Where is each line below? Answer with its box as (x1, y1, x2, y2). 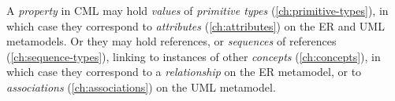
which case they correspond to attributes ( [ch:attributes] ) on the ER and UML (6, 17, 385, 34)
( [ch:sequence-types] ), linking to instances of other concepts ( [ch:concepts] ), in (6, 48, 381, 64)
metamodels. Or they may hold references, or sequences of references (6, 33, 337, 49)
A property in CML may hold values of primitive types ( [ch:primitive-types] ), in (6, 2, 389, 18)
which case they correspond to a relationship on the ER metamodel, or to (6, 63, 362, 80)
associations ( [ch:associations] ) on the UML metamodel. (6, 78, 276, 95)
